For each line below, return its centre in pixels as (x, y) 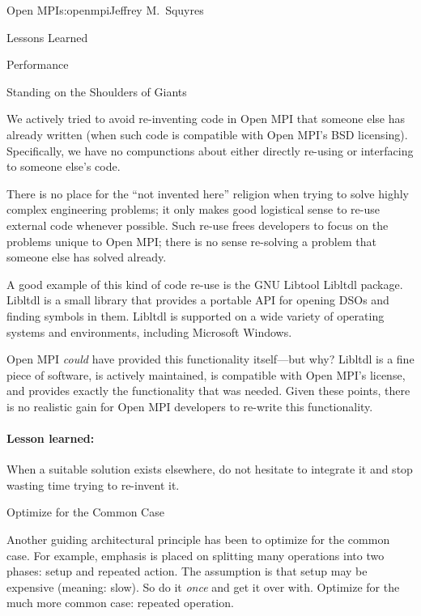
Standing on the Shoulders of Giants (97, 91)
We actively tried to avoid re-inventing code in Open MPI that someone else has (206, 119)
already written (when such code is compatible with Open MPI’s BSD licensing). (207, 134)
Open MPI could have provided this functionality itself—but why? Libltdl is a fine (210, 359)
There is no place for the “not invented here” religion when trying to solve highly (208, 193)
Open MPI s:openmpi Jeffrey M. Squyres (105, 10)
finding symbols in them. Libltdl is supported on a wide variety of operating (196, 315)
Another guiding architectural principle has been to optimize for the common (198, 540)
